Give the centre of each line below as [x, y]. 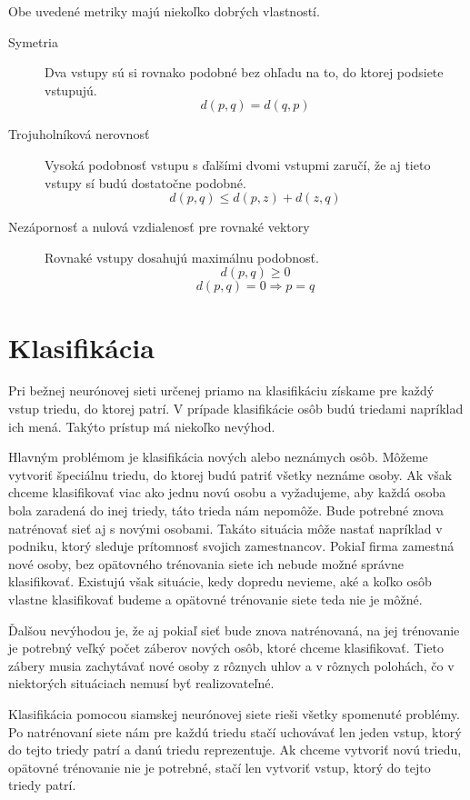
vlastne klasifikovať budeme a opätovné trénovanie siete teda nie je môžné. [215, 599]
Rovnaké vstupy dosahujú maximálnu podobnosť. [182, 257]
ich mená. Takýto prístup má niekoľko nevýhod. [142, 426]
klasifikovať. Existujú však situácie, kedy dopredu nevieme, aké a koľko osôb [220, 581]
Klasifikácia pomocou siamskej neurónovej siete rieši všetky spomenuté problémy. [234, 713]
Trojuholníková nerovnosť [79, 134]
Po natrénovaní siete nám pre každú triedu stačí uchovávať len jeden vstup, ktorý [235, 731]
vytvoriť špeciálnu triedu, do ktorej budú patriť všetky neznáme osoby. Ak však [230, 474]
